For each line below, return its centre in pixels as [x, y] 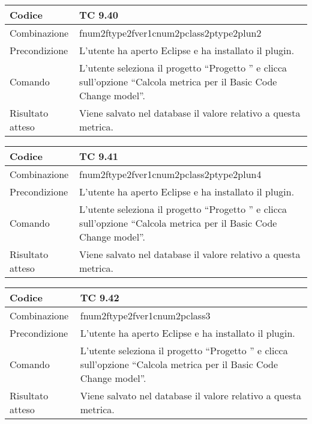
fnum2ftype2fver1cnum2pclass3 [145, 315]
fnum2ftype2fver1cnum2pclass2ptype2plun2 [170, 33]
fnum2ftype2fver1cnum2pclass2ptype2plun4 [170, 174]
